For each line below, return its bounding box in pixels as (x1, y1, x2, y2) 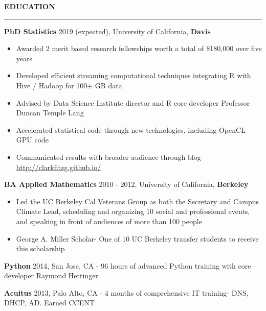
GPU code (16, 134, 49, 145)
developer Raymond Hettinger (4, 270, 98, 281)
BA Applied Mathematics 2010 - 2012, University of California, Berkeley (4, 179, 249, 189)
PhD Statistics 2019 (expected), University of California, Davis (4, 26, 211, 36)
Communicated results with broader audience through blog (16, 151, 201, 162)
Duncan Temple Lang (16, 107, 84, 118)
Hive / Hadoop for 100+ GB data (16, 80, 122, 90)
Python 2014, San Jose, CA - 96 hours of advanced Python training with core (4, 260, 251, 271)
